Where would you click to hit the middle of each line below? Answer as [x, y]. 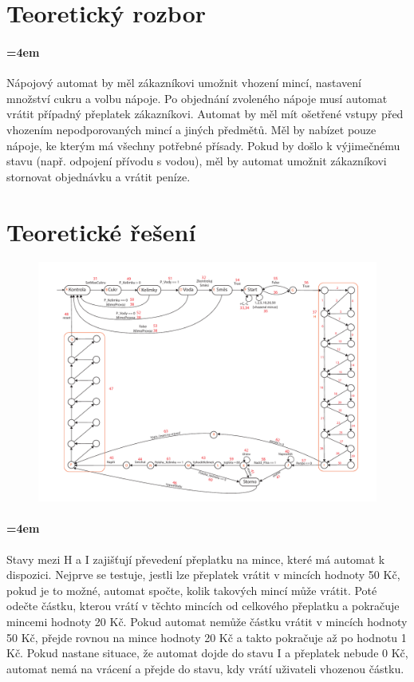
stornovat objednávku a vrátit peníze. [99, 176]
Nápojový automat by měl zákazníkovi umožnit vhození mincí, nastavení [184, 83]
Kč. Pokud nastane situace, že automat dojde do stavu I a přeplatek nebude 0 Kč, [207, 653]
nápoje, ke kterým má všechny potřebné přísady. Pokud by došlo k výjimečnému [203, 145]
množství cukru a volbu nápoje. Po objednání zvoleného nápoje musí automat [197, 98]
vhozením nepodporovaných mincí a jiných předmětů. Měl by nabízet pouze [191, 129]
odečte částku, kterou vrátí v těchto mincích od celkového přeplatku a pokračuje [203, 606]
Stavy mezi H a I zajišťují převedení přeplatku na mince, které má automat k [196, 559]
